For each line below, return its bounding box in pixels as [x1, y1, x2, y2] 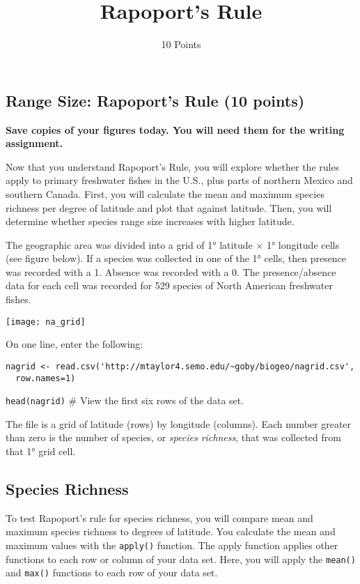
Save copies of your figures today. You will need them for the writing [6, 122, 345, 137]
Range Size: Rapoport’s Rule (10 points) [6, 89, 305, 111]
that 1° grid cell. [6, 444, 76, 459]
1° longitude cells [266, 237, 340, 252]
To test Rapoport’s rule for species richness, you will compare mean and [6, 510, 313, 525]
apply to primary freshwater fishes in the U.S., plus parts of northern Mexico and [6, 173, 353, 187]
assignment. [6, 136, 63, 151]
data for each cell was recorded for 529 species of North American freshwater [6, 278, 333, 293]
